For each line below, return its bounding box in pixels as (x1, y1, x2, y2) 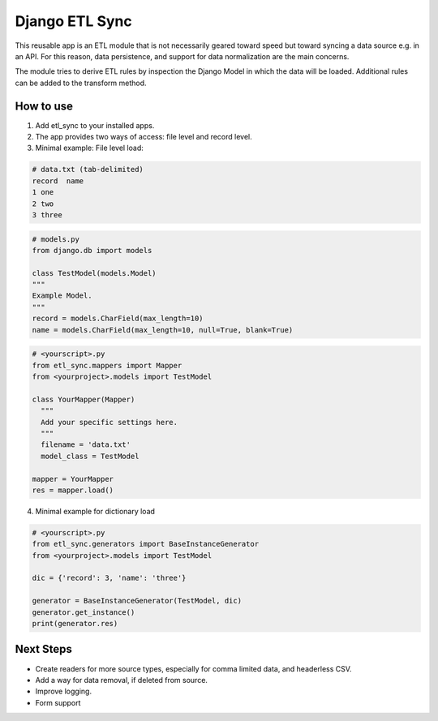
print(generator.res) (32, 619, 118, 629)
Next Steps (15, 642, 72, 656)
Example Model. (32, 291, 92, 300)
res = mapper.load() (32, 485, 114, 495)
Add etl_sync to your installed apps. (35, 120, 155, 130)
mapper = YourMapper (32, 474, 114, 483)
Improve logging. (35, 686, 92, 697)
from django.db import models (32, 246, 152, 255)
